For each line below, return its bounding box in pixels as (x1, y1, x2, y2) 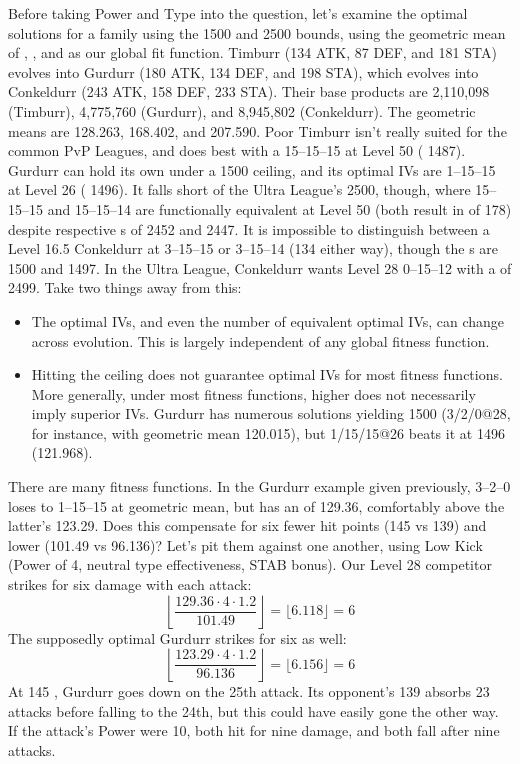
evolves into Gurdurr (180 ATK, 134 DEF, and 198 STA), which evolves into (8, 61, 479, 82)
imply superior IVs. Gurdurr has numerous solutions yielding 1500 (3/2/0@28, (31, 403, 511, 424)
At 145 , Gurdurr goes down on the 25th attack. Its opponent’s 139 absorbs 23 (8, 681, 490, 702)
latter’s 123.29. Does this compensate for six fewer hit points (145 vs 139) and (8, 515, 487, 536)
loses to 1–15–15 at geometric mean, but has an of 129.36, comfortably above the (8, 495, 505, 516)
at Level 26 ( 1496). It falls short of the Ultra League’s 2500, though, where (8, 179, 471, 200)
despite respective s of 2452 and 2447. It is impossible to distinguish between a (8, 218, 490, 239)
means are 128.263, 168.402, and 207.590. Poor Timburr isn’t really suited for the (8, 120, 507, 141)
